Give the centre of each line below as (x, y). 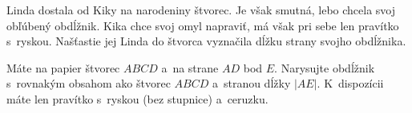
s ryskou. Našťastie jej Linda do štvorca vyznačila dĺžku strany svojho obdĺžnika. (206, 41)
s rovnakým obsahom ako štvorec (89, 83)
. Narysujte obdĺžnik (325, 67)
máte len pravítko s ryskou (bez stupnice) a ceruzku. (137, 98)
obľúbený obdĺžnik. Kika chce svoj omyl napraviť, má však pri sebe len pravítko (203, 25)
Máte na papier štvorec (63, 67)
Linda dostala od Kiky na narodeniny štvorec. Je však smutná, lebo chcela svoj (201, 10)
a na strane (190, 67)
